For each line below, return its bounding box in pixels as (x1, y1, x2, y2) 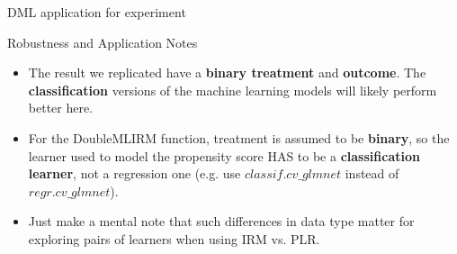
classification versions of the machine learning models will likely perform (28, 80, 437, 99)
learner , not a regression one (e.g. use (28, 164, 241, 183)
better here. (28, 98, 94, 117)
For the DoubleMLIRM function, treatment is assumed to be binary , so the (28, 128, 450, 147)
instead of (345, 164, 399, 183)
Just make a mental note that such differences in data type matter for (28, 212, 415, 231)
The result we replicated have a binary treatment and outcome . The (28, 63, 426, 82)
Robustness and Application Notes (7, 32, 198, 51)
